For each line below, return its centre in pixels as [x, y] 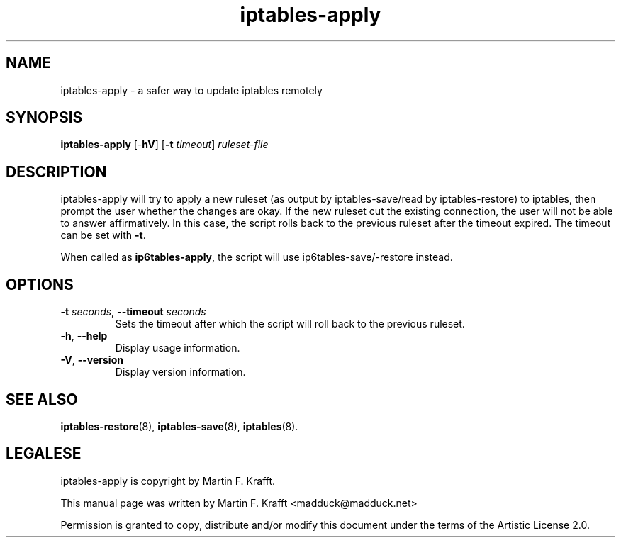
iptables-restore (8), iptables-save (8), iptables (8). [179, 426]
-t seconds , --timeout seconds [133, 312]
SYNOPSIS [44, 118]
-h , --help [84, 336]
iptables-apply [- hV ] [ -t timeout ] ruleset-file [164, 145]
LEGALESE [44, 454]
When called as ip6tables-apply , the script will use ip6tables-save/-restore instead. [257, 257]
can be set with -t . [103, 235]
